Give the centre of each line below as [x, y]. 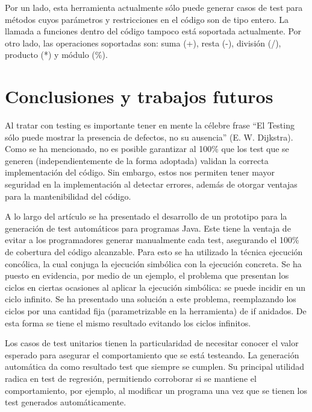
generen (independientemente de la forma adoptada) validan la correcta [137, 160]
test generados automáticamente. [66, 402]
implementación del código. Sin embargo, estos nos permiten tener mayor [140, 172]
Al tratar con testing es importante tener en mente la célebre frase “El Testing [150, 125]
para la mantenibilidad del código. [68, 196]
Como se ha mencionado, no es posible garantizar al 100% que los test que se [147, 149]
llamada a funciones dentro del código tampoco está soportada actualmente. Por [153, 31]
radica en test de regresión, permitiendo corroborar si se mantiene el [131, 378]
